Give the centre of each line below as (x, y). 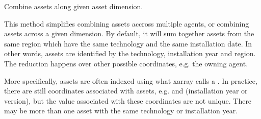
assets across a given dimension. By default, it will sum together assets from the (129, 33)
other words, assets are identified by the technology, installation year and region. (130, 53)
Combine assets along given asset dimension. (74, 6)
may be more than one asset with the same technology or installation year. (121, 111)
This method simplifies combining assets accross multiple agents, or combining (127, 23)
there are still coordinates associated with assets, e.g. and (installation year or (126, 91)
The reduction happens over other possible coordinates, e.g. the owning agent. (126, 63)
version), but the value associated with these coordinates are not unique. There (128, 100)
